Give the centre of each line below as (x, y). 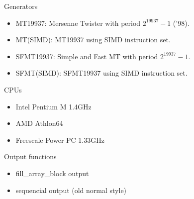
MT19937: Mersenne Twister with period (78, 23)
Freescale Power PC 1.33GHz (60, 140)
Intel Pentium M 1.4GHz (53, 106)
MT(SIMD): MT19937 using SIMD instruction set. (93, 40)
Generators (21, 6)
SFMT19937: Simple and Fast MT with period (87, 56)
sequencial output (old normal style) (71, 190)
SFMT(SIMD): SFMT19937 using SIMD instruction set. (101, 73)
